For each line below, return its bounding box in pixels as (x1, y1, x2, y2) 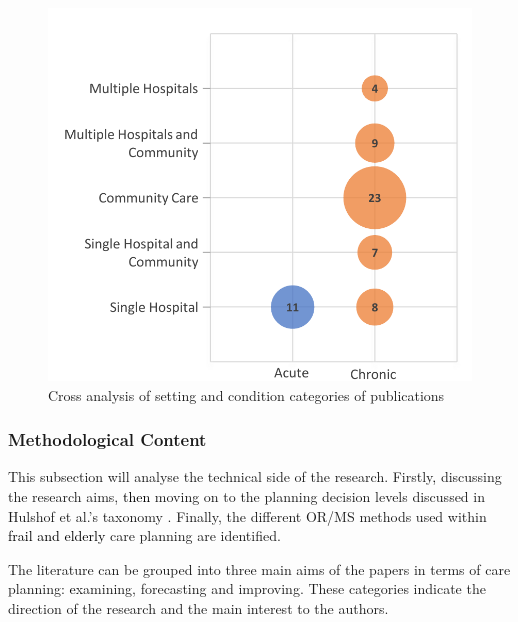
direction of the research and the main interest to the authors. (8, 597, 389, 618)
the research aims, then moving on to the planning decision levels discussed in (8, 485, 485, 506)
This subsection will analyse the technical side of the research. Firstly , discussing (8, 466, 502, 487)
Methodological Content (8, 427, 207, 452)
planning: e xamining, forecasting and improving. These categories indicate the (8, 578, 486, 599)
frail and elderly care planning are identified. (8, 525, 281, 546)
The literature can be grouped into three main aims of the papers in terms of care (8, 558, 511, 579)
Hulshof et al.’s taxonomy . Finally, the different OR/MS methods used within (8, 505, 487, 526)
